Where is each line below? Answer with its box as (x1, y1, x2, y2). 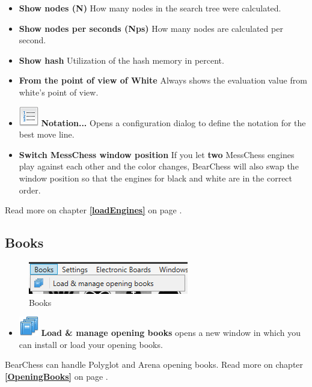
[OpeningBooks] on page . (5, 370, 108, 382)
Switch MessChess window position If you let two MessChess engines (19, 148, 295, 160)
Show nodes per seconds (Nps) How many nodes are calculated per (19, 22, 283, 34)
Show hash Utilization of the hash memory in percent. (19, 53, 224, 66)
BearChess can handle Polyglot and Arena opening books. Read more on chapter (5, 358, 304, 371)
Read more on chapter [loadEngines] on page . (5, 204, 182, 216)
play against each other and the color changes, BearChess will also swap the (19, 160, 299, 172)
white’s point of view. (19, 85, 99, 98)
